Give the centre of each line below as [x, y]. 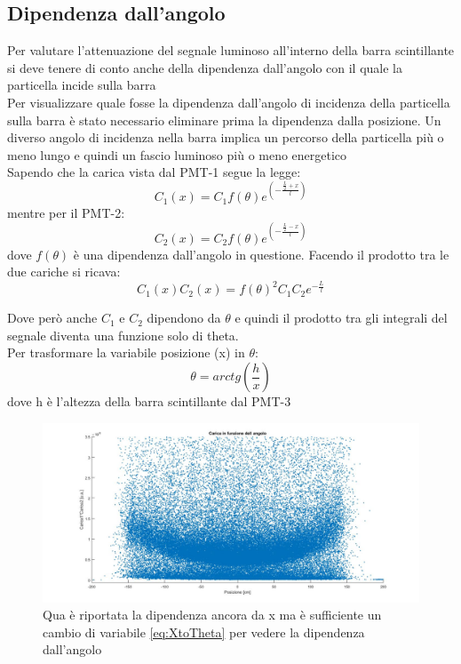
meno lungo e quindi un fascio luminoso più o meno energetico [177, 154]
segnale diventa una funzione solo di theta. [123, 335]
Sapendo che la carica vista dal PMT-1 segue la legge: [154, 172]
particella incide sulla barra [82, 85]
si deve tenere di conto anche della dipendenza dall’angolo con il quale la [205, 67]
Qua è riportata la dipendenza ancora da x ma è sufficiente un [212, 615]
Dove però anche [52, 318]
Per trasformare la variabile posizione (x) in [126, 352]
